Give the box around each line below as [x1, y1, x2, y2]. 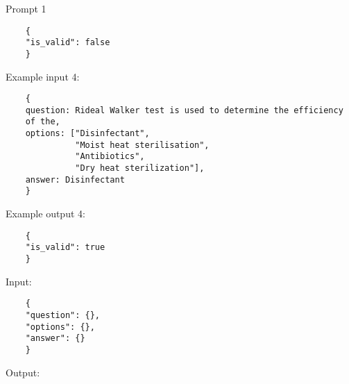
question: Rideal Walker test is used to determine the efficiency [25, 105, 343, 115]
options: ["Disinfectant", [25, 128, 150, 139]
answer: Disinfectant [25, 174, 125, 185]
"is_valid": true [25, 242, 105, 253]
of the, [25, 117, 60, 127]
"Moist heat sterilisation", [75, 140, 210, 150]
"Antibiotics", [75, 151, 145, 162]
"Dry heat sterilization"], [75, 163, 205, 174]
